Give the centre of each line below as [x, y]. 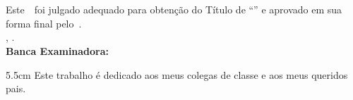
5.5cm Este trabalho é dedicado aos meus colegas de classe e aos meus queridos [177, 74]
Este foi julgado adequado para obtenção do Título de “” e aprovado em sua [174, 10]
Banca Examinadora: [58, 50]
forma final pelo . [44, 23]
